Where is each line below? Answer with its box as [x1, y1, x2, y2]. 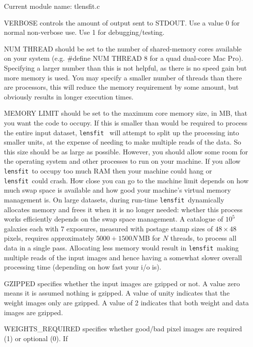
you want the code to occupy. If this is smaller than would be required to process [4, 117, 248, 127]
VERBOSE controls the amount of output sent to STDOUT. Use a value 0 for [4, 17, 240, 27]
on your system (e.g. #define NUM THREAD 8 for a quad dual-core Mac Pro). [4, 53, 243, 63]
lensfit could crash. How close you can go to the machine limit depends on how [4, 175, 249, 185]
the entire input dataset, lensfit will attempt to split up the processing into [4, 127, 239, 137]
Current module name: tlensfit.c [4, 1, 100, 11]
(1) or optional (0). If [4, 333, 68, 343]
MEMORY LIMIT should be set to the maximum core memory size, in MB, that [4, 108, 248, 118]
